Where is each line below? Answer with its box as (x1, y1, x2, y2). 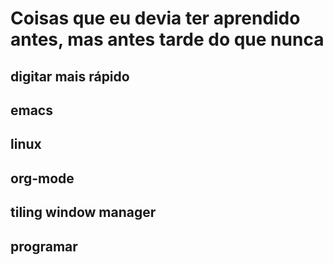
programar (10, 238, 78, 255)
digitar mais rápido (10, 68, 130, 85)
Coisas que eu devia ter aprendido (10, 7, 301, 30)
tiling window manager (10, 204, 157, 221)
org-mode (10, 170, 75, 187)
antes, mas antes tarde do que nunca (10, 28, 325, 51)
